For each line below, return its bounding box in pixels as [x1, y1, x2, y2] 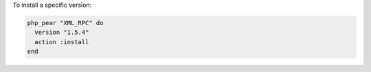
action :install [34, 38, 89, 46]
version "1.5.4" [34, 29, 89, 37]
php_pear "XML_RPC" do [27, 19, 104, 26]
